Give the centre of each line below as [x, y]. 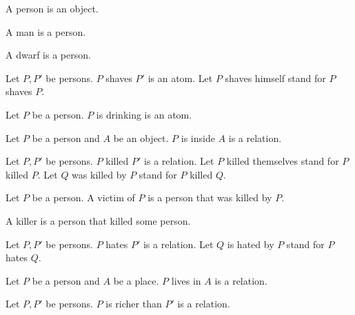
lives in [186, 280]
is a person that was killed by [210, 197]
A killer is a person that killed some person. [98, 220]
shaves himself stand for [275, 78]
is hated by [251, 244]
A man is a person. [46, 31]
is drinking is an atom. [144, 114]
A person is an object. [52, 8]
